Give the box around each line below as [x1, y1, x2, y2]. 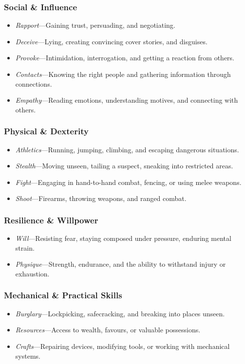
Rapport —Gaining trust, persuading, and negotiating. [15, 20, 175, 30]
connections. [15, 78, 52, 89]
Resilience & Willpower [4, 214, 98, 226]
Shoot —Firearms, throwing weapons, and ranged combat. [15, 193, 187, 203]
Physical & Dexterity [4, 125, 89, 137]
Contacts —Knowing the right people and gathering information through [15, 69, 231, 79]
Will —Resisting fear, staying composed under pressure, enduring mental [15, 233, 231, 243]
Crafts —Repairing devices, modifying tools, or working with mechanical [15, 341, 230, 351]
